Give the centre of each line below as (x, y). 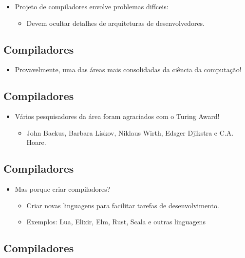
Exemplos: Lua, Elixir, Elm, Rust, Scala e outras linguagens (116, 222)
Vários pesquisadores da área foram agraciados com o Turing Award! (117, 116)
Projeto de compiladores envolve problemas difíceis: (92, 6)
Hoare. (36, 142)
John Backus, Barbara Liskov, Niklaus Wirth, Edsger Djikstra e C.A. (130, 132)
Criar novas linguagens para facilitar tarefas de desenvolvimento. (123, 205)
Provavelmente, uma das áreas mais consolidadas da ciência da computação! (128, 69)
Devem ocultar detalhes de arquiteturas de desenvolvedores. (116, 23)
